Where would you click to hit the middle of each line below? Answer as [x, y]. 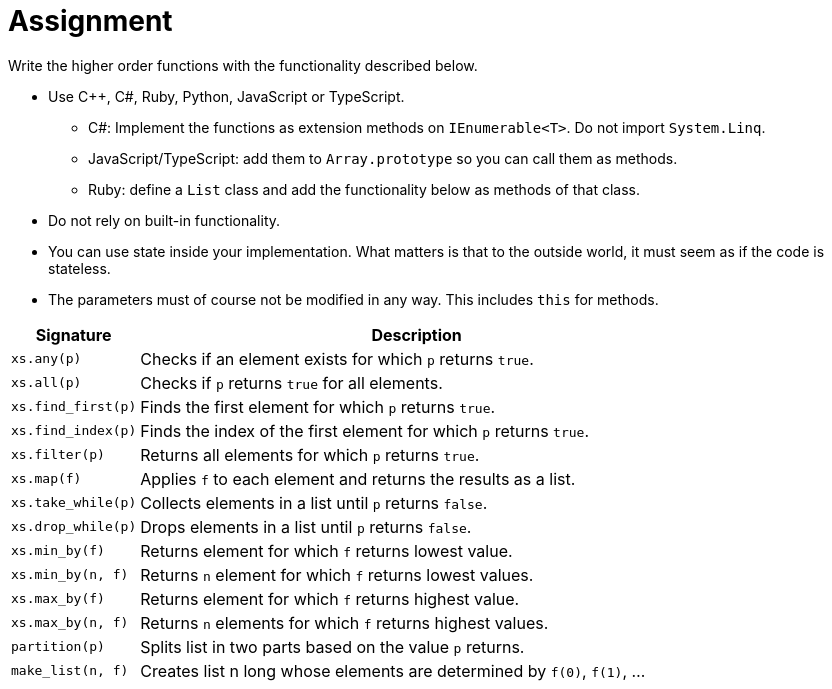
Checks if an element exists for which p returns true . [337, 358]
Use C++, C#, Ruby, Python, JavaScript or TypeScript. [226, 96]
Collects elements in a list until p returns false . [314, 502]
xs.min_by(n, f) [70, 575]
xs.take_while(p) [74, 503]
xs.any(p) [46, 359]
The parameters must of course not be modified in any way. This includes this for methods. [353, 299]
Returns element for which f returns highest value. [330, 598]
